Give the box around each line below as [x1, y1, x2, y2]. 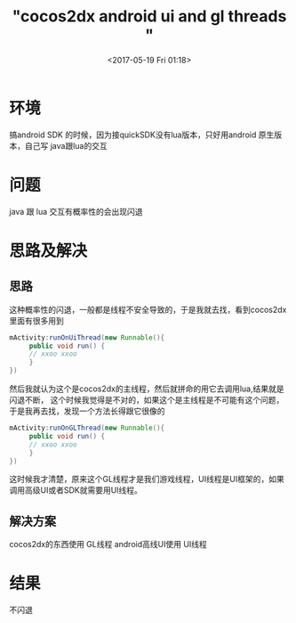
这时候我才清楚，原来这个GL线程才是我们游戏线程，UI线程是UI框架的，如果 [9, 474, 284, 485]
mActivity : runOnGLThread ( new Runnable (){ [9, 423, 165, 432]
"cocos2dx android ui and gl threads [12, 6, 287, 27]
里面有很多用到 [9, 315, 64, 326]
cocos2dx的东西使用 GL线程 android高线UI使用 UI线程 [9, 539, 207, 550]
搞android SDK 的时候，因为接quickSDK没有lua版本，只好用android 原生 [9, 129, 275, 140]
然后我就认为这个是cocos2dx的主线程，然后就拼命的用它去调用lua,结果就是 [9, 383, 284, 394]
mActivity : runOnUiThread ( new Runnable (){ [9, 332, 165, 342]
